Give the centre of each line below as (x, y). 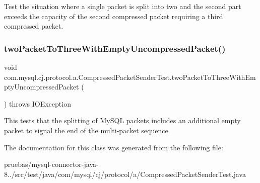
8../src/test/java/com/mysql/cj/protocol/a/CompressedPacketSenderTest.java (125, 174)
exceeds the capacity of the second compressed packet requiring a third (114, 16)
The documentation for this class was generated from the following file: (114, 147)
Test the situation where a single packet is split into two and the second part (123, 6)
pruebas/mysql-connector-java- (51, 164)
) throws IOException (38, 103)
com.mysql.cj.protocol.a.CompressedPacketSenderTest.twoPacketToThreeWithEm (130, 77)
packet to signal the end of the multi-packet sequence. (87, 130)
